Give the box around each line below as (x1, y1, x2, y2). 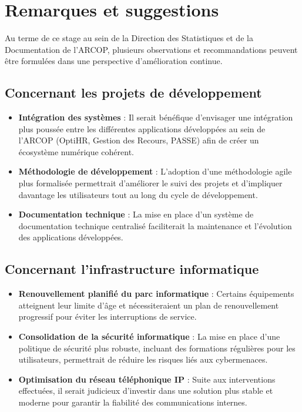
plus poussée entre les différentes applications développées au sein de (18, 122, 266, 135)
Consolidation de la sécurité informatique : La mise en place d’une (18, 330, 280, 343)
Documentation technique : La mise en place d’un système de (18, 208, 254, 220)
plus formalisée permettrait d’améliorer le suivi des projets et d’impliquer (18, 177, 283, 189)
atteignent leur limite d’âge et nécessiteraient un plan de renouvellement (18, 299, 279, 311)
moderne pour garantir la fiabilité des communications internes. (18, 396, 247, 408)
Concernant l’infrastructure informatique (5, 260, 259, 278)
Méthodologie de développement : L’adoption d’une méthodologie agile (18, 165, 292, 177)
